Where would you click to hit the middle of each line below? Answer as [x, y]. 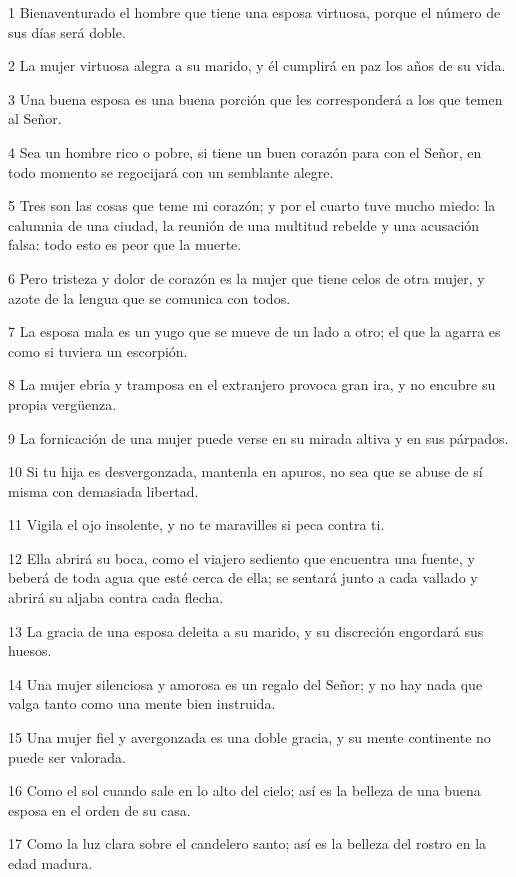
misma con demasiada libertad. [103, 490]
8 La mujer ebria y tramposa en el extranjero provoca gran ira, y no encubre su [252, 384]
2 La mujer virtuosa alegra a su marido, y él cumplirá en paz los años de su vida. [257, 65]
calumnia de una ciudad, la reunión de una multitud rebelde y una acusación [244, 224]
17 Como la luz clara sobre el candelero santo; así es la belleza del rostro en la [247, 843]
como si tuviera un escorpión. [98, 350]
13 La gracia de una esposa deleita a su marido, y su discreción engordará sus [246, 630]
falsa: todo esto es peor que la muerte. [125, 244]
